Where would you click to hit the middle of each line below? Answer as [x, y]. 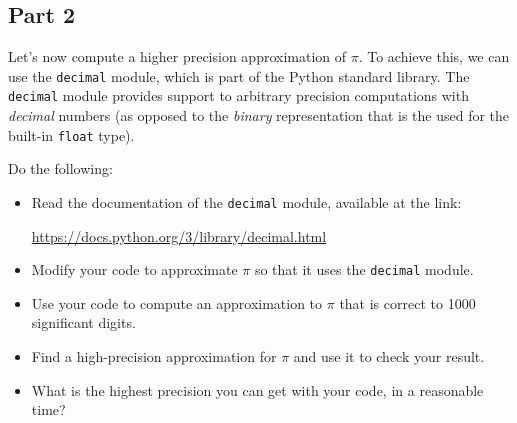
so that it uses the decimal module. [364, 269]
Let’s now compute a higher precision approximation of [177, 56]
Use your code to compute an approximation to [177, 302]
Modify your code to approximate [134, 269]
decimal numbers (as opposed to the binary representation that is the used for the [259, 115]
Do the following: [60, 168]
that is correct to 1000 [407, 302]
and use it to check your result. [389, 356]
